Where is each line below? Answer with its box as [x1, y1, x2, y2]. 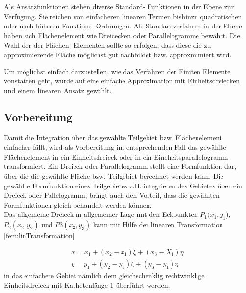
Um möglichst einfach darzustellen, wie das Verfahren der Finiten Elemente [4, 66, 231, 76]
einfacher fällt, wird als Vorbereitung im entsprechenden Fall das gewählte [4, 142, 226, 152]
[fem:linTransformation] [4, 230, 74, 240]
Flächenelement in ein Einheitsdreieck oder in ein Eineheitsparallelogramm [4, 151, 228, 161]
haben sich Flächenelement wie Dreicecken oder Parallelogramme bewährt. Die [4, 30, 240, 40]
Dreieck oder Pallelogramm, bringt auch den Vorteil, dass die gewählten [4, 190, 220, 200]
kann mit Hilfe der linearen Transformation [93, 219, 223, 230]
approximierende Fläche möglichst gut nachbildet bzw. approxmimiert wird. [4, 49, 232, 59]
